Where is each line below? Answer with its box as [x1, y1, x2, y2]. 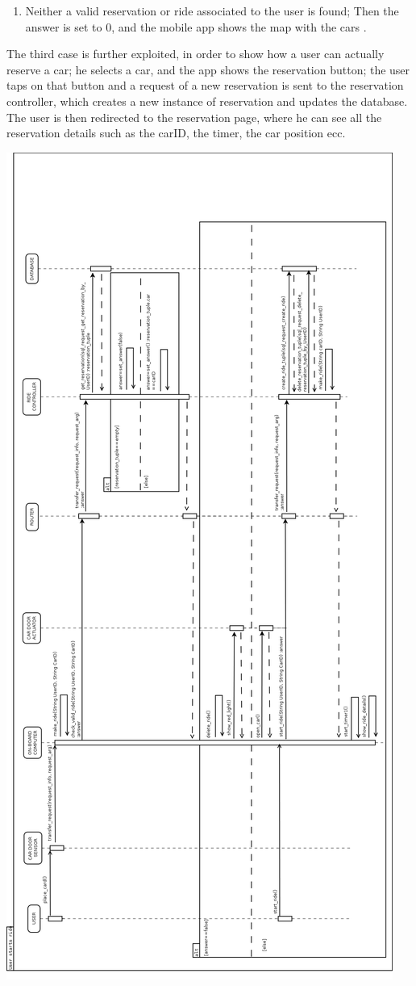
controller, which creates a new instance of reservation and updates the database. [6, 92, 408, 109]
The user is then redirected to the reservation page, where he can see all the [6, 108, 382, 125]
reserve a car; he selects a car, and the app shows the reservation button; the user [6, 61, 410, 78]
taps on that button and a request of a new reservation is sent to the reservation [6, 77, 404, 94]
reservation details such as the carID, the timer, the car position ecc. [6, 124, 346, 141]
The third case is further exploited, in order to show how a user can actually [6, 45, 385, 62]
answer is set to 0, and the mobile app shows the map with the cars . [25, 18, 367, 35]
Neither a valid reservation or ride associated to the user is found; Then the [25, 2, 399, 19]
